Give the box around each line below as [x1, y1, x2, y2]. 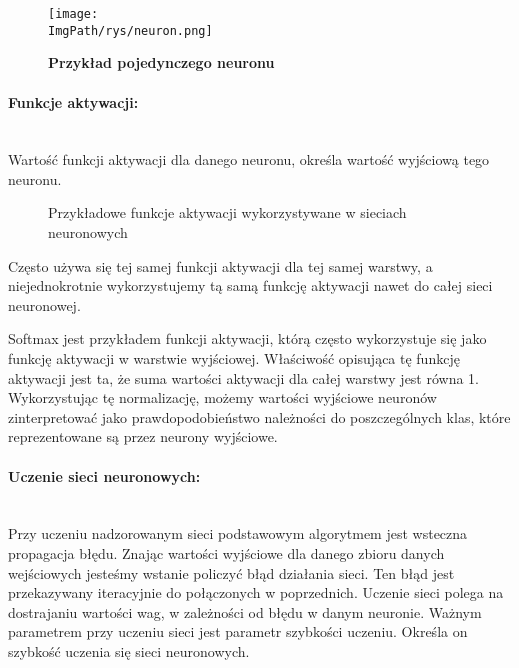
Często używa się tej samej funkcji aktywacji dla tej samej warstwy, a [8, 255, 433, 276]
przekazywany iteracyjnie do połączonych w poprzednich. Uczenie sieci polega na [8, 582, 504, 603]
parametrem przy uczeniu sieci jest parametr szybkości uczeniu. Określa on [8, 621, 468, 642]
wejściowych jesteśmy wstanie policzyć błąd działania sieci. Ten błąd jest [8, 562, 455, 583]
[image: [48, 7, 99, 21]
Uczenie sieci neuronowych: [8, 465, 201, 486]
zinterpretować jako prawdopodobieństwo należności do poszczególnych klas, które [8, 406, 511, 427]
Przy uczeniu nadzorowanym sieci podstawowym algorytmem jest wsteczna [8, 523, 468, 544]
